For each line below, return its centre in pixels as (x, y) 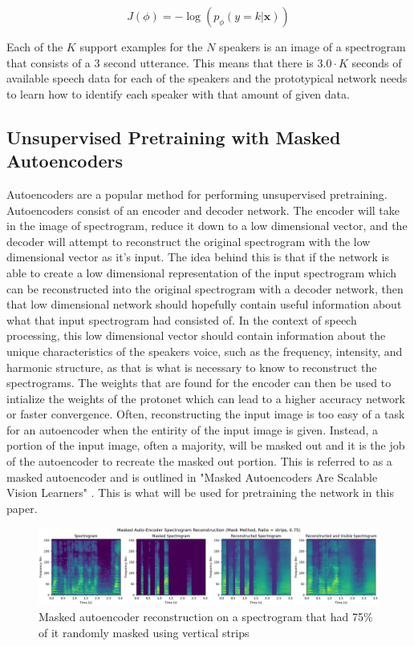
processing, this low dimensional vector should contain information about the (196, 335)
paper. (22, 508)
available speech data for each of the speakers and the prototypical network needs (207, 78)
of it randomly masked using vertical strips (144, 632)
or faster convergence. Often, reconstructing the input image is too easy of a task (206, 414)
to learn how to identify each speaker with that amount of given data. (178, 93)
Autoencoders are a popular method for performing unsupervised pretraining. (197, 194)
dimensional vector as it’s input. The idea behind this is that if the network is (198, 257)
